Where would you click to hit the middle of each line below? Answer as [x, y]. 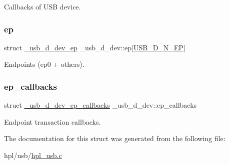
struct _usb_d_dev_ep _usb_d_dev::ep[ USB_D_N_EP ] [95, 47]
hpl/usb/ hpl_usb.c [33, 155]
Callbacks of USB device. [42, 6]
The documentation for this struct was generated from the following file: [115, 138]
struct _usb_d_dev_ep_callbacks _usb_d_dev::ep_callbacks [100, 105]
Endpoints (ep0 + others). [44, 64]
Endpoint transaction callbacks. [52, 121]
